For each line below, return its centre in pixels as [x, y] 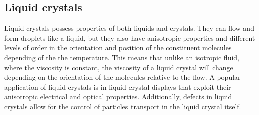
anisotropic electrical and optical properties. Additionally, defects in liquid [118, 97]
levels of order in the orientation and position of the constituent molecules [118, 48]
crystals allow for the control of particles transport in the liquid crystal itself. [123, 106]
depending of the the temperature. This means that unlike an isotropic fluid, [122, 57]
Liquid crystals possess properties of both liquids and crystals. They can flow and [129, 28]
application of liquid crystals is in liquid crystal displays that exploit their [118, 87]
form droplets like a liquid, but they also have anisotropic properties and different [130, 38]
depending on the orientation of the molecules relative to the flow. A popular [122, 77]
